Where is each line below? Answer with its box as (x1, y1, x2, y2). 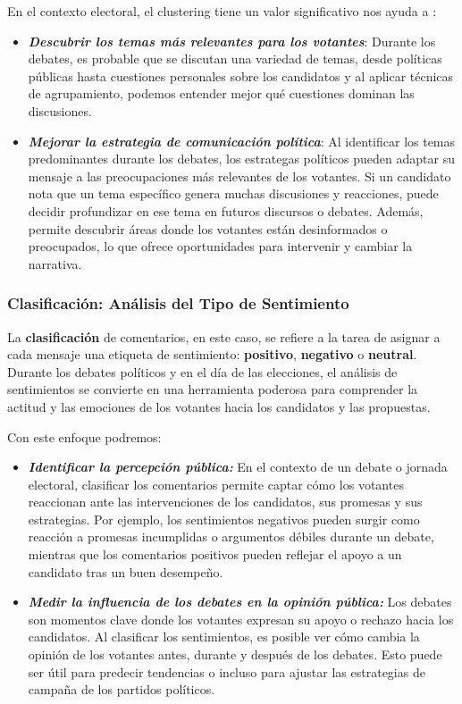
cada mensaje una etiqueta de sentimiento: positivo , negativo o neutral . (7, 345, 417, 364)
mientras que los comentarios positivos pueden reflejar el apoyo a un (28, 545, 402, 564)
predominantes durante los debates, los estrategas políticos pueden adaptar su (28, 149, 455, 168)
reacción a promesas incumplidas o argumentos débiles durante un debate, (28, 527, 434, 546)
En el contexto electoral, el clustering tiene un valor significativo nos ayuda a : (7, 2, 437, 20)
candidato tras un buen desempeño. (28, 562, 223, 581)
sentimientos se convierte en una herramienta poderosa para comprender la (7, 380, 418, 398)
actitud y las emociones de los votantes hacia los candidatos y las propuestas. (7, 397, 431, 415)
